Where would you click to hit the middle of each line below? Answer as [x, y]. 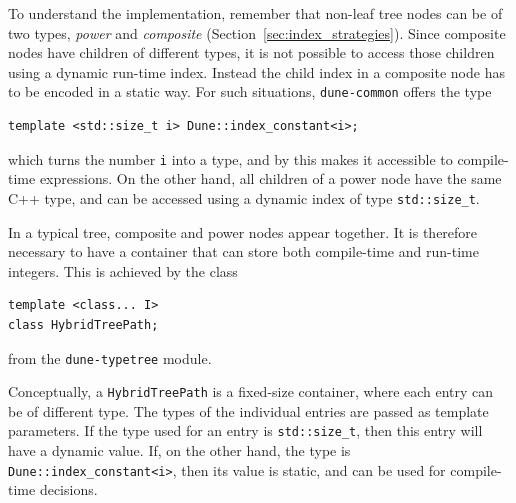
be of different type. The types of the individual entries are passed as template [248, 410]
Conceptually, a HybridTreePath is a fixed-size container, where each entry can [251, 391]
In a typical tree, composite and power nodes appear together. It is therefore [243, 231]
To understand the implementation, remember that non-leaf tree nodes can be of [255, 13]
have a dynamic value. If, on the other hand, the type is [179, 450]
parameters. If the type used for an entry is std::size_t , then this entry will [245, 430]
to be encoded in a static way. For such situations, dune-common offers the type [250, 91]
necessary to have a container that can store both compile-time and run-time [243, 251]
